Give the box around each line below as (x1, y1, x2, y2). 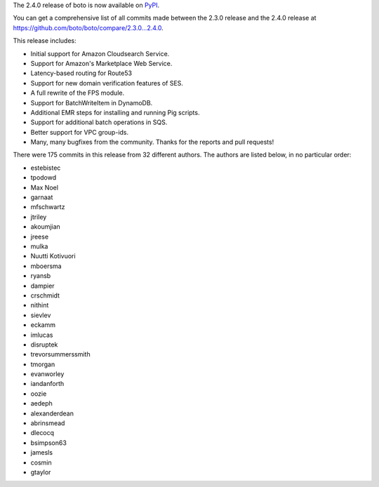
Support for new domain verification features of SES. (30, 79, 184, 87)
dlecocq (30, 429, 55, 437)
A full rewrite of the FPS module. (30, 88, 125, 98)
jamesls (30, 448, 53, 457)
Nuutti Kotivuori (30, 252, 77, 260)
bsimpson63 (30, 439, 67, 447)
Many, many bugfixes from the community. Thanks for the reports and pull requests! (30, 138, 274, 147)
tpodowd (30, 173, 57, 182)
